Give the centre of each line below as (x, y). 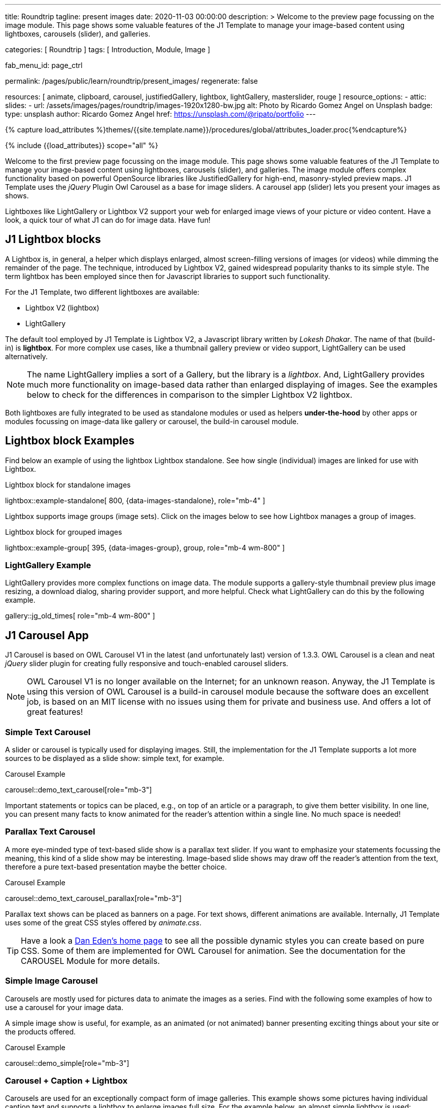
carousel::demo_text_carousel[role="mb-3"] (79, 790)
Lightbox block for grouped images (64, 532)
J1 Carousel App (47, 635)
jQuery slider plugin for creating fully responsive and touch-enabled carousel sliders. (147, 664)
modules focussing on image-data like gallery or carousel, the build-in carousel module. (152, 421)
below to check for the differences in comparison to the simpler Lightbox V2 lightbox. (190, 394)
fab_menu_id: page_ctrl (44, 65)
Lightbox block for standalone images (68, 484)
